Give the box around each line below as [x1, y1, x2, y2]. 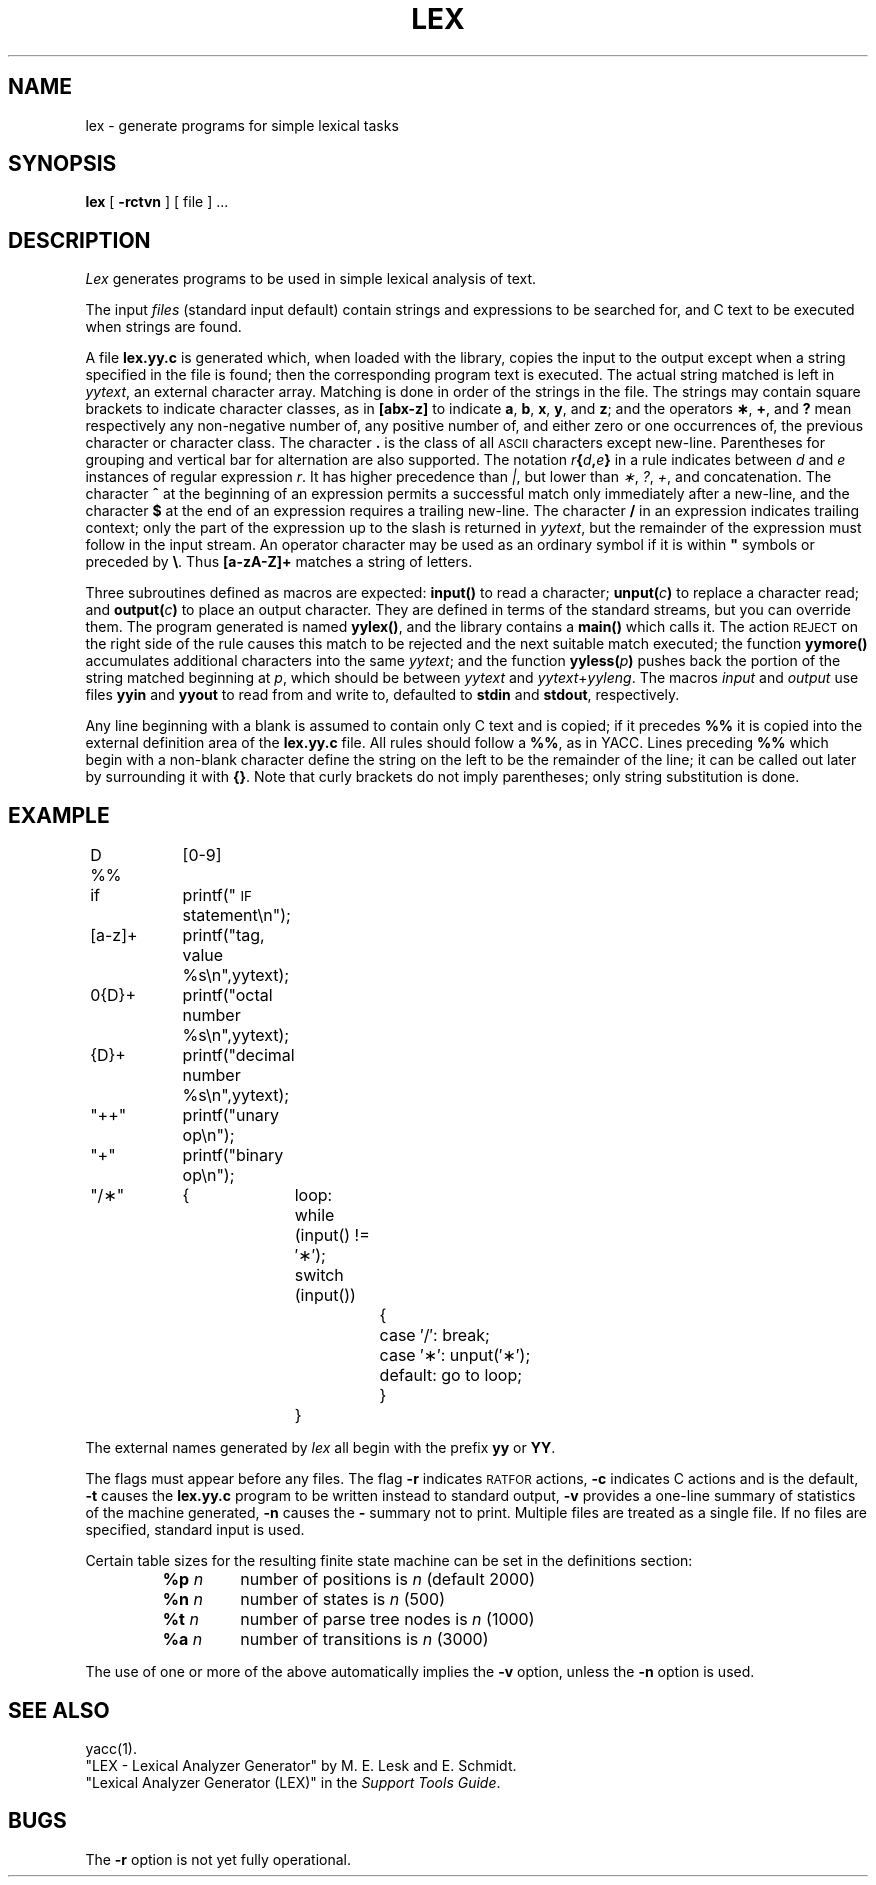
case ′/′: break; [379, 1325, 490, 1346]
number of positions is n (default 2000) [240, 1569, 536, 1590]
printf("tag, [182, 925, 265, 946]
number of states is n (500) [240, 1589, 446, 1610]
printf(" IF [182, 885, 252, 906]
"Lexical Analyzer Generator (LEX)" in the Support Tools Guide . [85, 1773, 501, 1791]
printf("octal [182, 985, 273, 1006]
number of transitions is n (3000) [240, 1629, 489, 1650]
